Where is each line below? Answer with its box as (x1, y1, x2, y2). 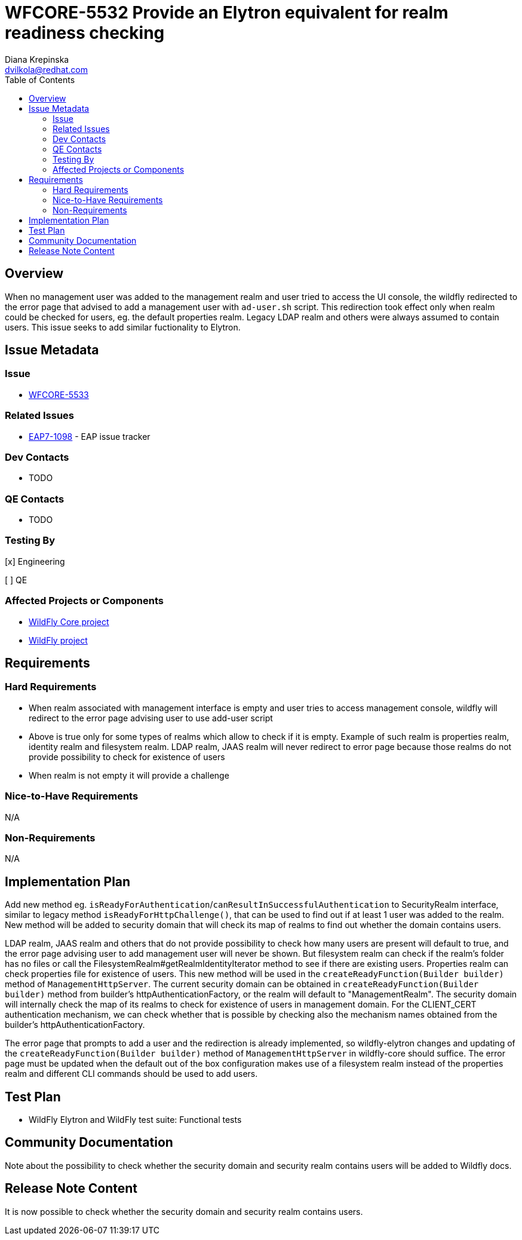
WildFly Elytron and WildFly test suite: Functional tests (29, 1114, 242, 1125)
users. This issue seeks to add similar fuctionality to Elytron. (5, 322, 241, 332)
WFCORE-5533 (29, 389, 89, 400)
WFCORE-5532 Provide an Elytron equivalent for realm (5, 2, 449, 23)
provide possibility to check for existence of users (29, 751, 225, 762)
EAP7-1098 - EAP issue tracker (29, 431, 151, 442)
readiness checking (5, 23, 165, 43)
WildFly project (29, 635, 88, 645)
